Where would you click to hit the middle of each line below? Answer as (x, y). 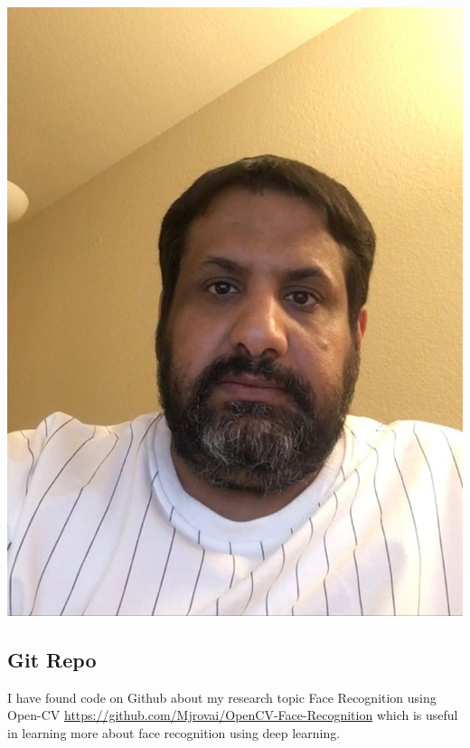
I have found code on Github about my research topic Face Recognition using (222, 697)
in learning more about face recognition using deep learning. (174, 732)
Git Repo (52, 659)
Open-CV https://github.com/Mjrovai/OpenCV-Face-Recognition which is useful (233, 715)
